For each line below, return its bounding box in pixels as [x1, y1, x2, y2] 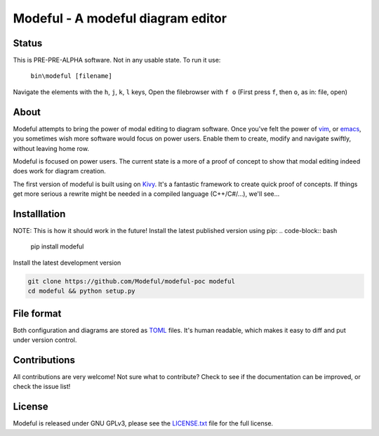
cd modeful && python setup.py [27, 287, 136, 295]
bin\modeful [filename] [30, 72, 112, 80]
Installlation [13, 208, 66, 220]
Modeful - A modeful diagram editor [13, 11, 227, 26]
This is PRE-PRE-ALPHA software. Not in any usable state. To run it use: [13, 56, 221, 65]
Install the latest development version [13, 258, 121, 267]
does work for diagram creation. [13, 167, 107, 176]
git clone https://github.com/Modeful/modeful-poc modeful [27, 277, 235, 285]
